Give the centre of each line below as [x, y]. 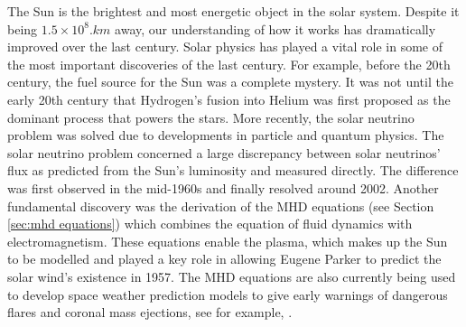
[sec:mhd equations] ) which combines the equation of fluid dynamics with [210, 224]
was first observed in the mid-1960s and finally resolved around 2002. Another [223, 187]
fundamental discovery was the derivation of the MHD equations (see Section [221, 206]
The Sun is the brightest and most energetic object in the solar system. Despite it [233, 11]
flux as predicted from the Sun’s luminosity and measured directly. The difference [233, 170]
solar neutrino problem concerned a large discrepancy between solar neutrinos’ [224, 152]
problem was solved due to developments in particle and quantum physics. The [226, 135]
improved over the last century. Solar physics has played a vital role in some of [225, 47]
